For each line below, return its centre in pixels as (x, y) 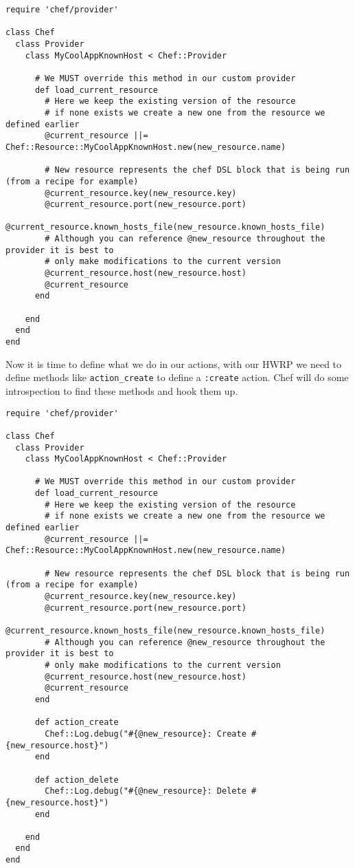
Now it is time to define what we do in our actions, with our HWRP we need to (174, 364)
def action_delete (77, 780)
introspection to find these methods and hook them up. (122, 390)
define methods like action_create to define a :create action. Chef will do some (177, 377)
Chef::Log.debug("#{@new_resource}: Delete (146, 791)
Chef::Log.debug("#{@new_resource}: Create (146, 734)
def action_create (77, 723)
